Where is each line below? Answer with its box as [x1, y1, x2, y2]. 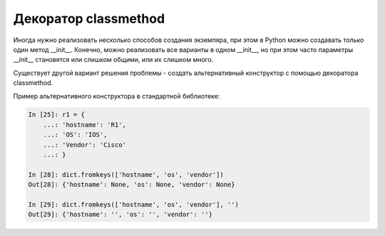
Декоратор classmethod [13, 11, 165, 26]
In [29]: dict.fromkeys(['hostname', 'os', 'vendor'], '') [28, 200, 239, 208]
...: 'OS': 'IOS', [43, 130, 108, 139]
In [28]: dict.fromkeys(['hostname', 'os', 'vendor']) [28, 170, 224, 178]
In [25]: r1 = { [28, 111, 86, 119]
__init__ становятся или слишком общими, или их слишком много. [13, 56, 214, 64]
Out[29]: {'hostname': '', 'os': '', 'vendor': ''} [28, 210, 213, 219]
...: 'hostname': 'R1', [43, 120, 126, 128]
